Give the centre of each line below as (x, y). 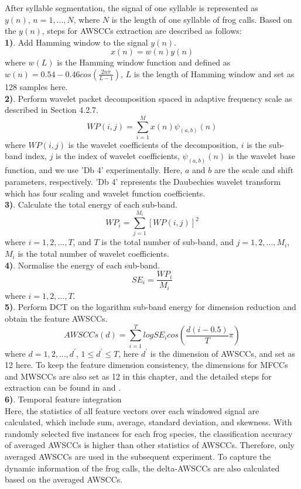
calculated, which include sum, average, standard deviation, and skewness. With (148, 422)
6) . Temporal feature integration (63, 399)
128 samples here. (36, 86)
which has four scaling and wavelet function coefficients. (105, 193)
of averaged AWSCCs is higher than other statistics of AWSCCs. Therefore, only (150, 445)
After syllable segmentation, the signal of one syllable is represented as (131, 8)
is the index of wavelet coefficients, (118, 156)
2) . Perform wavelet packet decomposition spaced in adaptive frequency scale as (148, 98)
